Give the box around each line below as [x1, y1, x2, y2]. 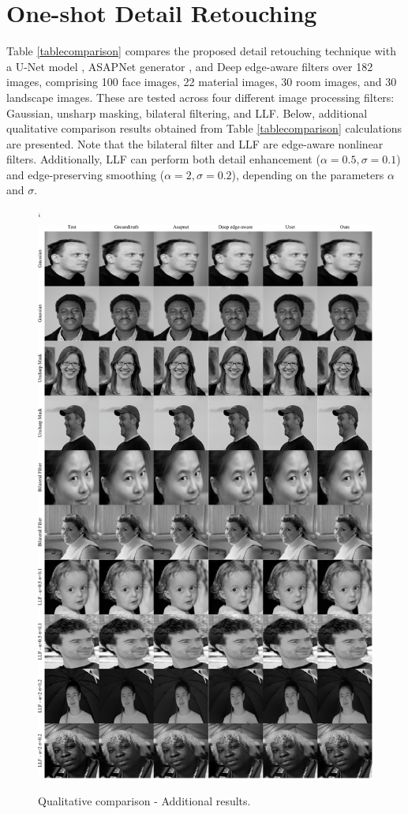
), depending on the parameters [231, 166, 384, 182]
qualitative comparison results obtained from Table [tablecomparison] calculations [6, 120, 402, 137]
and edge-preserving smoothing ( [6, 166, 165, 182]
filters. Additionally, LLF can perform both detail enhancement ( [6, 151, 320, 167]
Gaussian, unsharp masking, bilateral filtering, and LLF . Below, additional [6, 104, 368, 121]
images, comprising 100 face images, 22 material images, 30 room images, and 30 [6, 73, 397, 90]
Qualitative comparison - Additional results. [38, 792, 251, 808]
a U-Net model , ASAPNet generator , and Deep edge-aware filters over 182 [6, 58, 373, 74]
